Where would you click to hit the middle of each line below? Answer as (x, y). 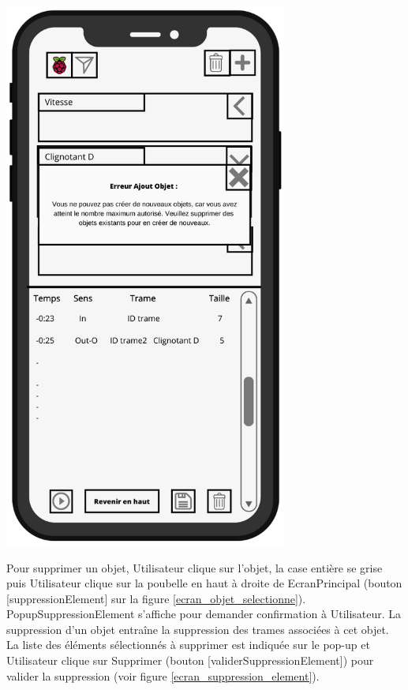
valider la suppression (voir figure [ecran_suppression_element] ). (163, 675)
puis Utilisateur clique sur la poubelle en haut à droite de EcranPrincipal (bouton (204, 583)
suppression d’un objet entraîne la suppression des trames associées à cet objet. (198, 629)
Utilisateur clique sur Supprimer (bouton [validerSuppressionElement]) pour (190, 660)
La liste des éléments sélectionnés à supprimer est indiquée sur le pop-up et (188, 645)
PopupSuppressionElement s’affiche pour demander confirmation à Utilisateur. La (204, 614)
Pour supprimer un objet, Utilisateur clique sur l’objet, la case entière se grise (195, 567)
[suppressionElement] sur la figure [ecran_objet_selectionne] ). (156, 598)
